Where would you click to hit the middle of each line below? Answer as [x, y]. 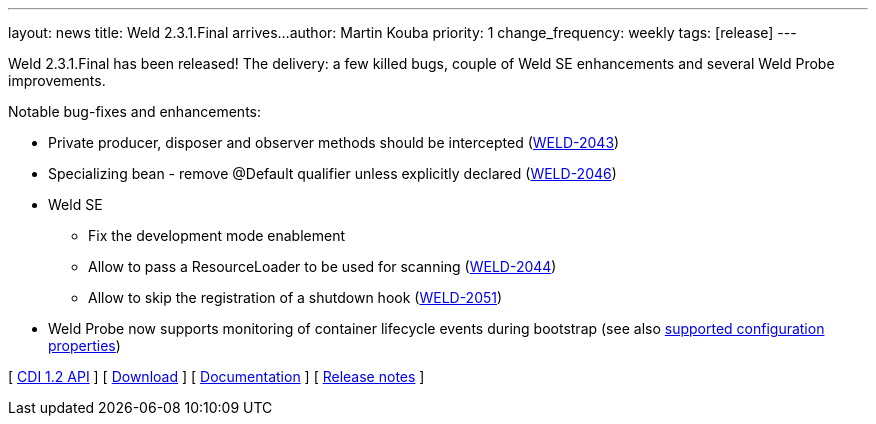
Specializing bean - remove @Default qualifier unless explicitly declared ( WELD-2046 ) [332, 173]
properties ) [84, 345]
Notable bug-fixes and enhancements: [134, 111]
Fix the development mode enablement [217, 235]
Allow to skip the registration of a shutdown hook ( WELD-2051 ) [295, 297]
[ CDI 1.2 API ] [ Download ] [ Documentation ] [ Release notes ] [216, 376]
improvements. [57, 80]
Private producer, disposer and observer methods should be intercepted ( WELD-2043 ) [334, 142]
